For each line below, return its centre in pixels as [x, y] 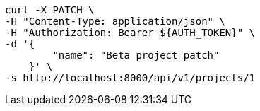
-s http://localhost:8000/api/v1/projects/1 [130, 78]
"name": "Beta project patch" [136, 55]
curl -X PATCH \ [50, 10]
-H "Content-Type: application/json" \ [115, 21]
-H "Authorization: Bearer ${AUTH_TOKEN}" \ [130, 33]
